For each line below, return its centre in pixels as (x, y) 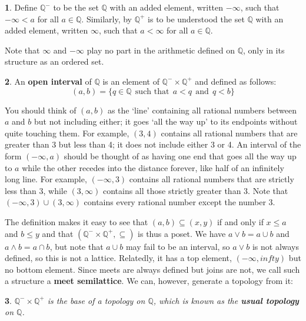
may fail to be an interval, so (178, 246)
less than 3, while (36, 190)
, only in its (264, 50)
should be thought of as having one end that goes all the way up (180, 156)
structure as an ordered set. (54, 61)
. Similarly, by (107, 19)
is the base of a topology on (96, 300)
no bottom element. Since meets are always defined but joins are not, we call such (152, 269)
